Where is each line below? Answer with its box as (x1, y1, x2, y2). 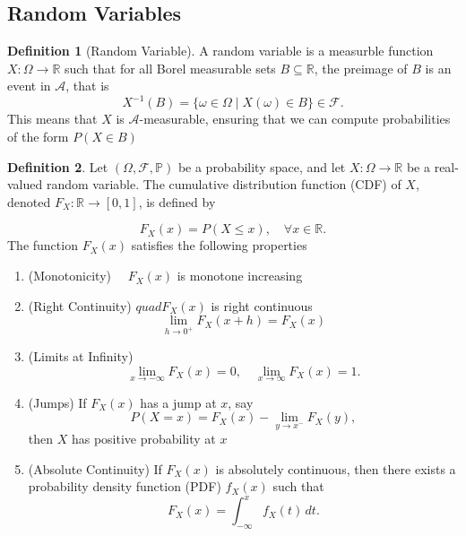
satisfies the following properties (131, 236, 307, 255)
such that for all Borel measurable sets (64, 58, 276, 77)
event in (7, 76, 51, 95)
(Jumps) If (28, 393, 87, 411)
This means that (7, 109, 98, 128)
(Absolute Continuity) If (28, 459, 162, 478)
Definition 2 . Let (7, 157, 108, 176)
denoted (7, 192, 51, 211)
